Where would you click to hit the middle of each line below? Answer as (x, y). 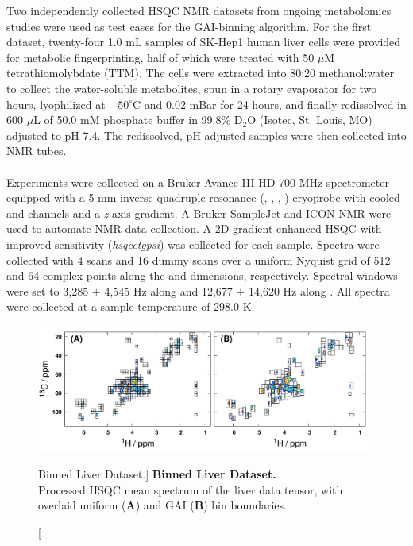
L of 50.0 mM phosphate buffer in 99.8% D (138, 120)
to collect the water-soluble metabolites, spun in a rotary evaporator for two (192, 88)
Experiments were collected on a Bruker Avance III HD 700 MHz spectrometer (198, 182)
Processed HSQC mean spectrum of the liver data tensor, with (191, 489)
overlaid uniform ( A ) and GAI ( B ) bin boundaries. (162, 505)
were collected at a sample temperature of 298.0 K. (131, 306)
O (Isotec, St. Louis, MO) (310, 120)
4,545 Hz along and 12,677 (168, 290)
